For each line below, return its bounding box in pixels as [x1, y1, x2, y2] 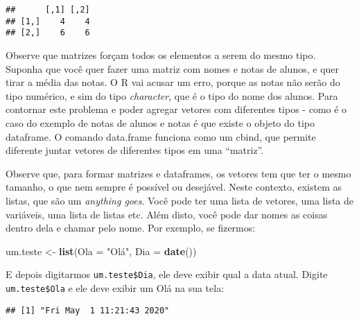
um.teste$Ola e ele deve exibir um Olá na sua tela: [6, 280, 225, 295]
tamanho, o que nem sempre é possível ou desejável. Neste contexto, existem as [6, 180, 342, 194]
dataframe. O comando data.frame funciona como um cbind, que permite [6, 129, 316, 144]
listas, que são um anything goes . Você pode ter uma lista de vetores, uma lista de [6, 193, 354, 207]
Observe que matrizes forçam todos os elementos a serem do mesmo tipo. [6, 47, 316, 62]
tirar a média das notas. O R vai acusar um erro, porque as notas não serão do [6, 75, 340, 89]
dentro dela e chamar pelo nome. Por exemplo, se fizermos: [6, 220, 256, 235]
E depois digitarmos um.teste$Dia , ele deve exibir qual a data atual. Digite [6, 267, 328, 281]
